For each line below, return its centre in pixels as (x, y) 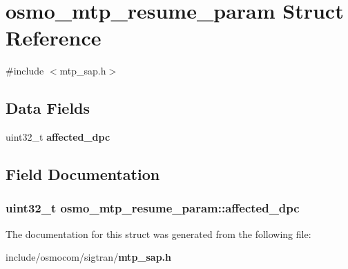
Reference (54, 38)
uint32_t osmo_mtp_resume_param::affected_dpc (153, 208)
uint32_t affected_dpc (58, 137)
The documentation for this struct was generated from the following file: (158, 233)
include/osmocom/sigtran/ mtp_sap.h (89, 257)
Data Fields (48, 108)
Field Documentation (83, 174)
